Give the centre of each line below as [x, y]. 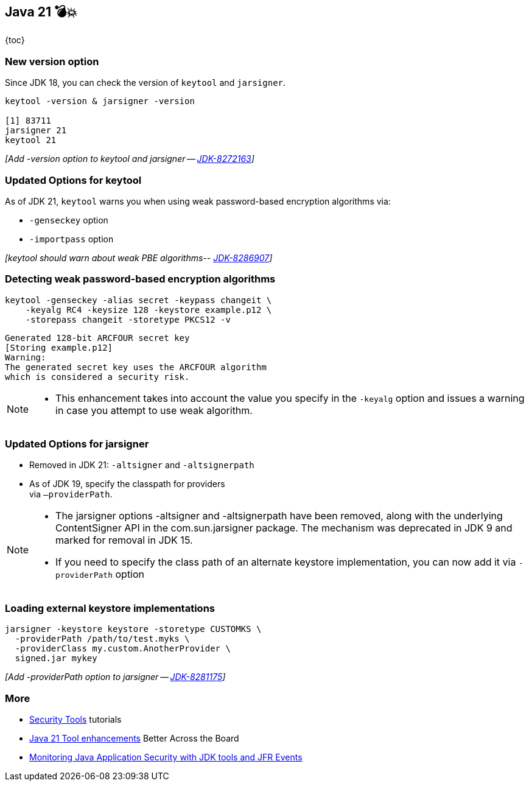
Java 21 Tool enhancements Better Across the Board [134, 738]
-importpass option [72, 239]
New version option [52, 61]
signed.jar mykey [56, 658]
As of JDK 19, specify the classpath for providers [127, 484]
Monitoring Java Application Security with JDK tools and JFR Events [166, 757]
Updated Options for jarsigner [77, 444]
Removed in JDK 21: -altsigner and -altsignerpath [142, 465]
